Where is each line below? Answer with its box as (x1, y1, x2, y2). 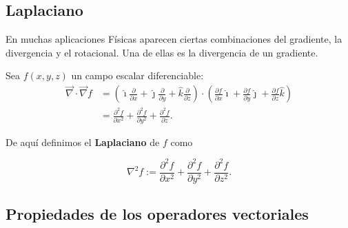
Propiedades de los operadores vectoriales (6, 203, 309, 225)
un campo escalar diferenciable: (71, 68, 204, 83)
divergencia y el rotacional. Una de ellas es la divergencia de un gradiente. (6, 45, 318, 59)
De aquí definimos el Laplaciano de (6, 134, 160, 149)
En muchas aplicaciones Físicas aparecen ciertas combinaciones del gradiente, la (6, 32, 342, 46)
